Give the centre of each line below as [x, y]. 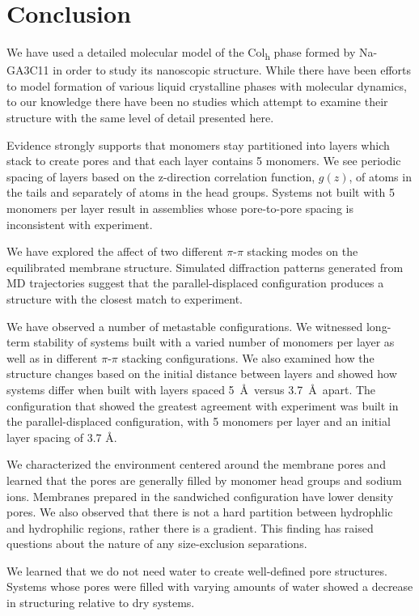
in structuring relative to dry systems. [101, 603]
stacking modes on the [303, 251]
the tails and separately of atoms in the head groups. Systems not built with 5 [201, 192]
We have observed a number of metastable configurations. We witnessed [185, 326]
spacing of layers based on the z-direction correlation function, [161, 176]
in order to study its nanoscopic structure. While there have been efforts [232, 70]
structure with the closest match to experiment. [125, 298]
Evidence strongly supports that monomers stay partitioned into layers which [198, 144]
